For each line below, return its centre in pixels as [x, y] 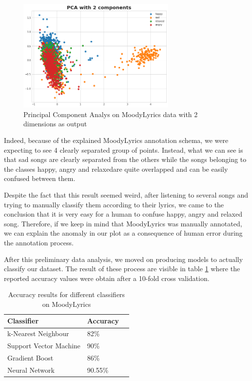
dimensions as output [55, 124]
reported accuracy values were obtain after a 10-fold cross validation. [107, 278]
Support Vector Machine [44, 346]
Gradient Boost [30, 358]
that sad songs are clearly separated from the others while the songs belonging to [125, 159]
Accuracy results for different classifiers [67, 294]
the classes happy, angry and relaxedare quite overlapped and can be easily [116, 169]
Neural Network [31, 370]
